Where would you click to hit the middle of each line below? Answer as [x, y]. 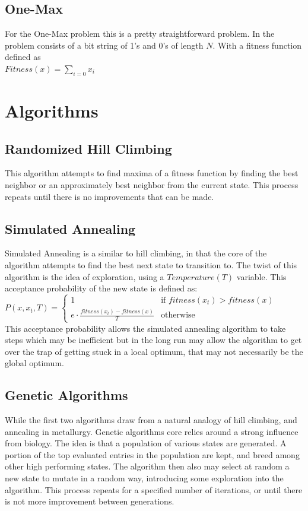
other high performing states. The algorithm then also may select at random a [147, 466]
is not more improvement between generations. [90, 501]
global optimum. [34, 363]
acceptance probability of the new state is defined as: [101, 288]
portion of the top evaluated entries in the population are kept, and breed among [152, 454]
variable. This [261, 276]
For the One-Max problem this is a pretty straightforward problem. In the [140, 34]
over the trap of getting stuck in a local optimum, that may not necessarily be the [154, 351]
